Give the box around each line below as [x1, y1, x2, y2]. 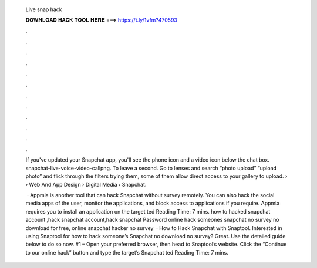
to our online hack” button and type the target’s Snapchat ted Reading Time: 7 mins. [25, 249, 228, 256]
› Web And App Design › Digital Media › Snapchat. [25, 181, 147, 188]
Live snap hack [25, 6, 62, 13]
